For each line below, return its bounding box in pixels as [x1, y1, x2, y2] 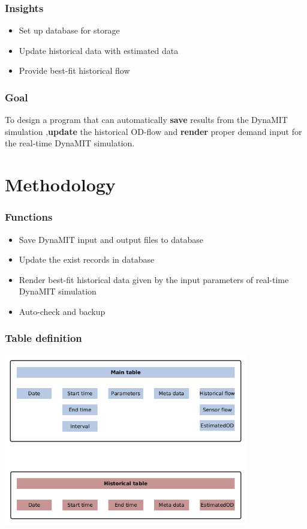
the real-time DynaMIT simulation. [5, 137, 135, 149]
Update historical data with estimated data [19, 44, 179, 56]
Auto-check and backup [19, 305, 106, 317]
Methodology [5, 172, 116, 197]
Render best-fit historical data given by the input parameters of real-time [19, 273, 289, 285]
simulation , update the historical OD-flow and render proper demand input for [5, 125, 302, 137]
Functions [5, 209, 53, 224]
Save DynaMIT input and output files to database [19, 233, 204, 245]
